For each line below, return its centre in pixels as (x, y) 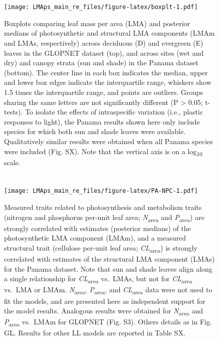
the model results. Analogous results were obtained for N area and (104, 311)
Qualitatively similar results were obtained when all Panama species (108, 141)
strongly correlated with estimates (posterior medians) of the (97, 228)
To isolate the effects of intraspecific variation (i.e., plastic (114, 112)
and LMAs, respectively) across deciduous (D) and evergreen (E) (104, 43)
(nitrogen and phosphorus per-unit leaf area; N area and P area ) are (104, 217)
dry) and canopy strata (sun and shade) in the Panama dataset (101, 63)
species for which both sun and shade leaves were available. (95, 131)
